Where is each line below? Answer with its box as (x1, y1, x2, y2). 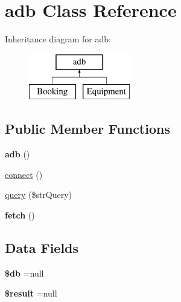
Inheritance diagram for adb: (5, 33, 111, 45)
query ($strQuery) (5, 188, 72, 201)
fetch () (5, 208, 35, 221)
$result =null (5, 287, 57, 300)
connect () (5, 168, 43, 180)
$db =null (5, 266, 44, 279)
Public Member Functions (5, 119, 170, 138)
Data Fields (5, 238, 79, 257)
